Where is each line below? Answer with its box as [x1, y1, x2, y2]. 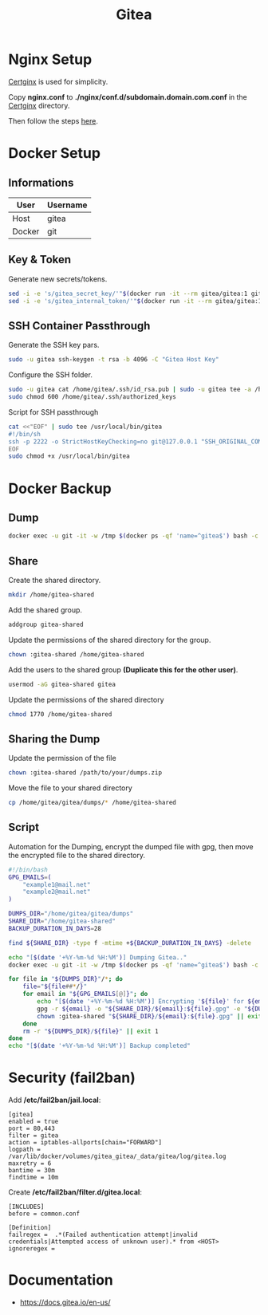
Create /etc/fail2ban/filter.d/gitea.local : [8, 1187, 142, 1197]
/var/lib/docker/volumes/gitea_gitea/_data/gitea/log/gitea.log [8, 1152, 227, 1161]
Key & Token [8, 253, 72, 266]
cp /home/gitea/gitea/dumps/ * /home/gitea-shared [8, 799, 177, 807]
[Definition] [8, 1224, 52, 1232]
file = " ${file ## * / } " [22, 982, 88, 990]
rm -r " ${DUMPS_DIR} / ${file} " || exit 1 [22, 1027, 159, 1035]
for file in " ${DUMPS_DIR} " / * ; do [8, 975, 124, 983]
